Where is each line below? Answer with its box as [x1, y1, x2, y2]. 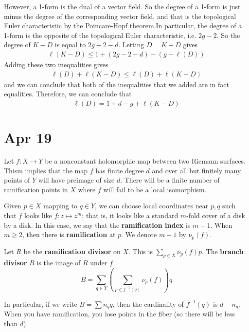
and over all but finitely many [152, 165, 241, 175]
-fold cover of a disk [186, 210, 245, 220]
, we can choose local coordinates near [95, 201, 209, 211]
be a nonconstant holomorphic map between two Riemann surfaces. [45, 155, 246, 166]
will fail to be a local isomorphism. [103, 184, 207, 194]
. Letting [118, 39, 144, 50]
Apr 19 [4, 128, 52, 148]
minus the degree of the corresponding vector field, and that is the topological [4, 11, 236, 21]
